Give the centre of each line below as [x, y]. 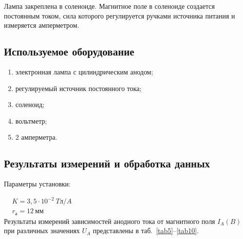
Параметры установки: [37, 184]
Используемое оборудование [69, 51]
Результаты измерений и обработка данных [107, 163]
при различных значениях [42, 230]
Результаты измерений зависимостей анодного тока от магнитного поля [110, 221]
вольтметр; [31, 120]
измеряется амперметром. [42, 25]
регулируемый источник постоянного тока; [78, 88]
